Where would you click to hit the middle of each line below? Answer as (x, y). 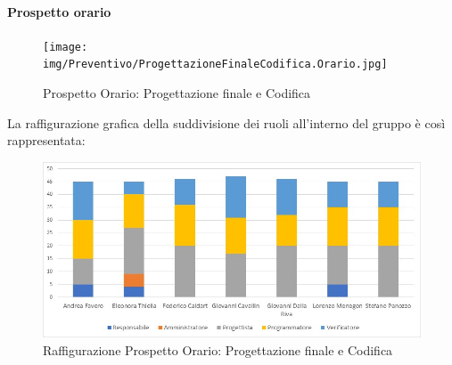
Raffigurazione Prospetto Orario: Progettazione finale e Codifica (218, 349)
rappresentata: (46, 140)
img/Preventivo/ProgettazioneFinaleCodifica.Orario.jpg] (215, 65)
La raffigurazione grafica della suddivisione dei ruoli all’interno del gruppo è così (226, 122)
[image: (66, 47)
